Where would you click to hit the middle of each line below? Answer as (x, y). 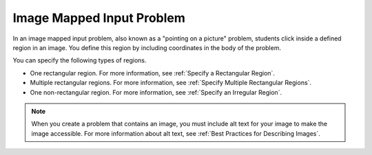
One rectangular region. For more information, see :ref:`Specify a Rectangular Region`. (153, 73)
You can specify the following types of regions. (80, 60)
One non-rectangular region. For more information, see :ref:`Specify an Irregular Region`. (156, 92)
